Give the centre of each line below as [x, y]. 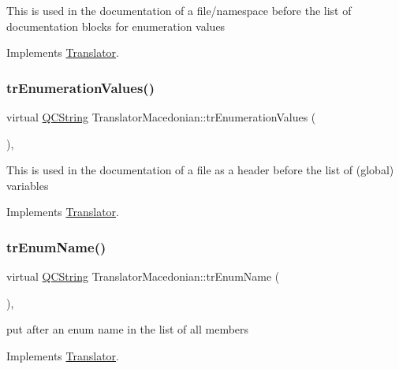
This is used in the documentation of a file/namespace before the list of [179, 10]
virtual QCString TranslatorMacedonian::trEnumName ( [143, 276]
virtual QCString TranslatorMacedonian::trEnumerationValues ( [161, 117]
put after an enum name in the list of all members [128, 329]
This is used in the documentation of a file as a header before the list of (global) [200, 170]
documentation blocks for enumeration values [116, 26]
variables [28, 185]
